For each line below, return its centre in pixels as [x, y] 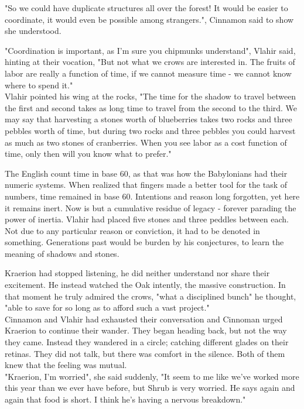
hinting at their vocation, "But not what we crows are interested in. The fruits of [150, 62]
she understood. [33, 31]
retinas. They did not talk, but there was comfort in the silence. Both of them [145, 353]
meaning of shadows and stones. [62, 253]
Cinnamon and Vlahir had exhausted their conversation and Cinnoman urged [144, 319]
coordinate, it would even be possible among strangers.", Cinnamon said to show [149, 19]
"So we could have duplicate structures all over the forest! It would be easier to [146, 8]
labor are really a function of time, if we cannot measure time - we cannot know [148, 73]
